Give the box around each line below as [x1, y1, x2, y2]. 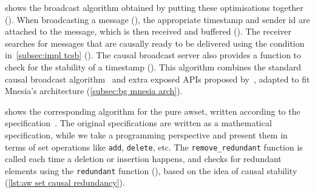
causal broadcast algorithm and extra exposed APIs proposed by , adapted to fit [5, 72, 310, 85]
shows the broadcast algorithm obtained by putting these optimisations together [5, 1, 303, 13]
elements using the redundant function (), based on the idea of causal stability [5, 164, 297, 177]
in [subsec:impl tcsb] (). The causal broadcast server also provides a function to [5, 49, 302, 61]
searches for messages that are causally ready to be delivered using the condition [5, 36, 305, 49]
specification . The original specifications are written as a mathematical [5, 117, 272, 129]
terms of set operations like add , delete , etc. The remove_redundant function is [5, 140, 303, 153]
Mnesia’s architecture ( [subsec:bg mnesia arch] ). [5, 84, 183, 97]
